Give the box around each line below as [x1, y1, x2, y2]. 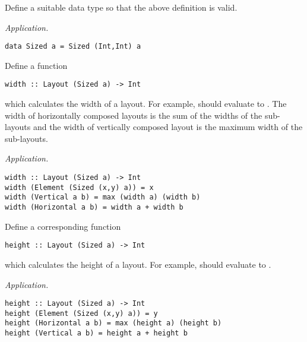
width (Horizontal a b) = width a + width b [5, 203, 183, 212]
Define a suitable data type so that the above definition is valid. [5, 1, 238, 13]
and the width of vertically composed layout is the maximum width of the [33, 121, 303, 133]
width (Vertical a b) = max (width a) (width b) [5, 193, 201, 202]
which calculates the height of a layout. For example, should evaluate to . [5, 258, 271, 270]
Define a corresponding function [5, 220, 121, 232]
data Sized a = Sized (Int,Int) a [5, 42, 141, 51]
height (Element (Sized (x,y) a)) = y [5, 309, 158, 318]
